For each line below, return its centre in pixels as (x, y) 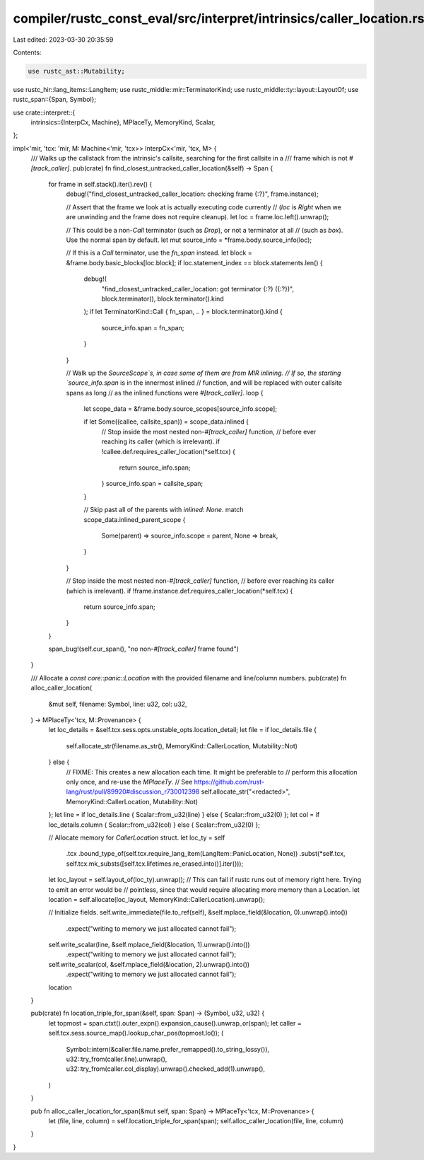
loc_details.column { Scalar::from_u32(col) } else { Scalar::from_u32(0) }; (154, 825)
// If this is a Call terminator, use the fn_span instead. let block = (159, 253)
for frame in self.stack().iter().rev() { (100, 185)
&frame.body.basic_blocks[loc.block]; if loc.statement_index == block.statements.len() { (194, 262)
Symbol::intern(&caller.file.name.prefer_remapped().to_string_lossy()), (168, 1049)
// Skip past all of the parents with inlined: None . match (164, 510)
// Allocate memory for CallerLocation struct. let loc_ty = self (137, 837)
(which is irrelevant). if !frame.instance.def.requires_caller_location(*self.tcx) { (179, 591)
